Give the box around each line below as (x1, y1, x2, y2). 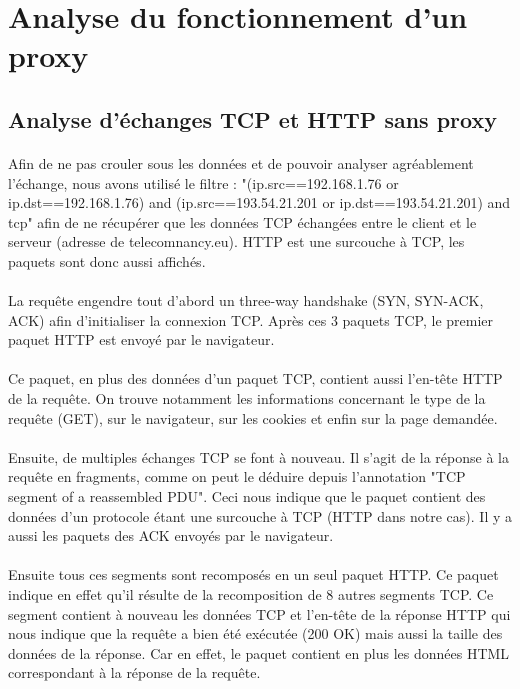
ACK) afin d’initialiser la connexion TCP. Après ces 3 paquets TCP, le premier (8, 309, 494, 330)
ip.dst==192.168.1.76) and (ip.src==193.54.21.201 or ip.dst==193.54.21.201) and (8, 192, 511, 213)
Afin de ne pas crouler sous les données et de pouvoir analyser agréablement (8, 152, 474, 173)
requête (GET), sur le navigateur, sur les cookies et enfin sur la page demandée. (8, 407, 498, 428)
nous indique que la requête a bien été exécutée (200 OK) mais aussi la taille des (8, 623, 503, 644)
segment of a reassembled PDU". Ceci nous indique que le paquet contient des (8, 486, 486, 507)
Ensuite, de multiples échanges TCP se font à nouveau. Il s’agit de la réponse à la (8, 446, 509, 467)
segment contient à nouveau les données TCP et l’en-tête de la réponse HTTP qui (8, 603, 511, 624)
